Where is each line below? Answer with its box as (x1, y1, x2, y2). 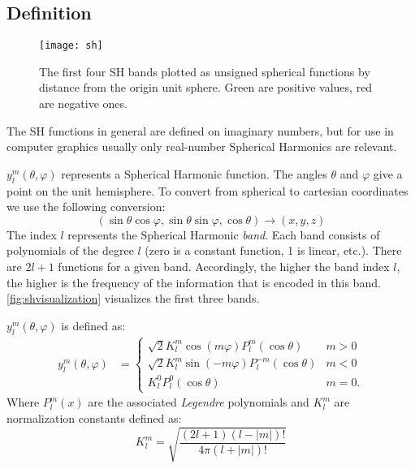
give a (373, 165, 403, 182)
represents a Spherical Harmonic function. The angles (61, 165, 327, 182)
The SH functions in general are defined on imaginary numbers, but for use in (6, 122, 394, 139)
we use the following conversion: (6, 198, 166, 215)
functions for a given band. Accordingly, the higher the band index (58, 258, 390, 274)
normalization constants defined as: (6, 409, 182, 426)
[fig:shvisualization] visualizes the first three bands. (6, 290, 260, 307)
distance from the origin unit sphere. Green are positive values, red (39, 79, 373, 96)
